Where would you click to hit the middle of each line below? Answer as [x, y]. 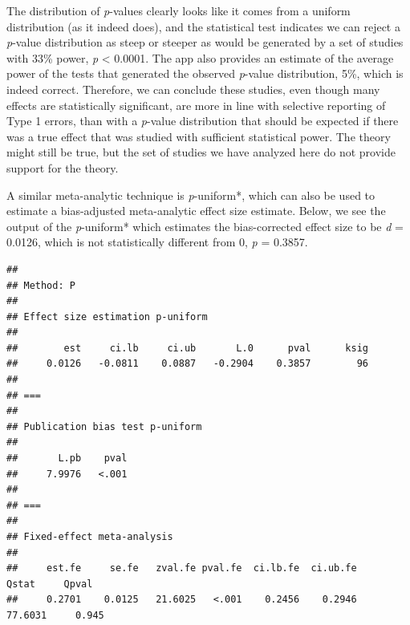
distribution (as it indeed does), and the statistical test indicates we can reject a [203, 26]
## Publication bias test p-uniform [104, 426]
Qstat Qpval [50, 584]
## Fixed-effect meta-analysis [90, 537]
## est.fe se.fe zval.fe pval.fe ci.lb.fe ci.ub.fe [182, 568]
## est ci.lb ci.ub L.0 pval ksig [188, 348]
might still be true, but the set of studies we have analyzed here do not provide [201, 152]
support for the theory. [63, 167]
